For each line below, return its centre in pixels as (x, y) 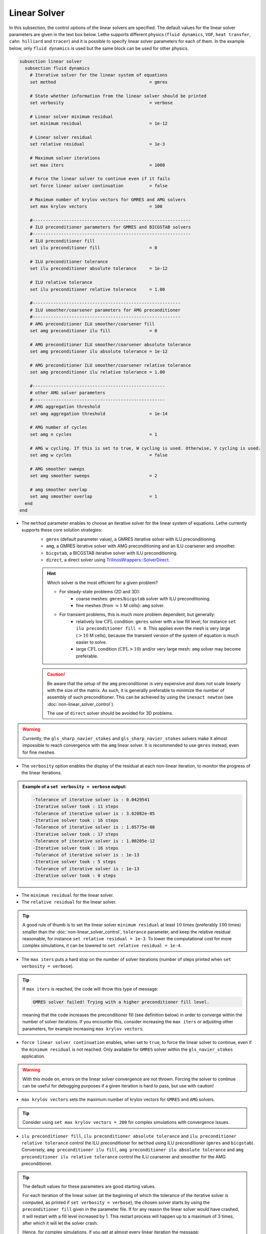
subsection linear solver (51, 61)
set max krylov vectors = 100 (96, 206)
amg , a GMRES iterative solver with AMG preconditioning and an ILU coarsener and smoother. (141, 546)
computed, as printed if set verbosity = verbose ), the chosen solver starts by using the (116, 1202)
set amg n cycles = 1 (94, 434)
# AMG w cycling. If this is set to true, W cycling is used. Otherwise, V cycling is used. (145, 448)
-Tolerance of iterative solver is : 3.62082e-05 (94, 813)
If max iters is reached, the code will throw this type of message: (90, 989)
